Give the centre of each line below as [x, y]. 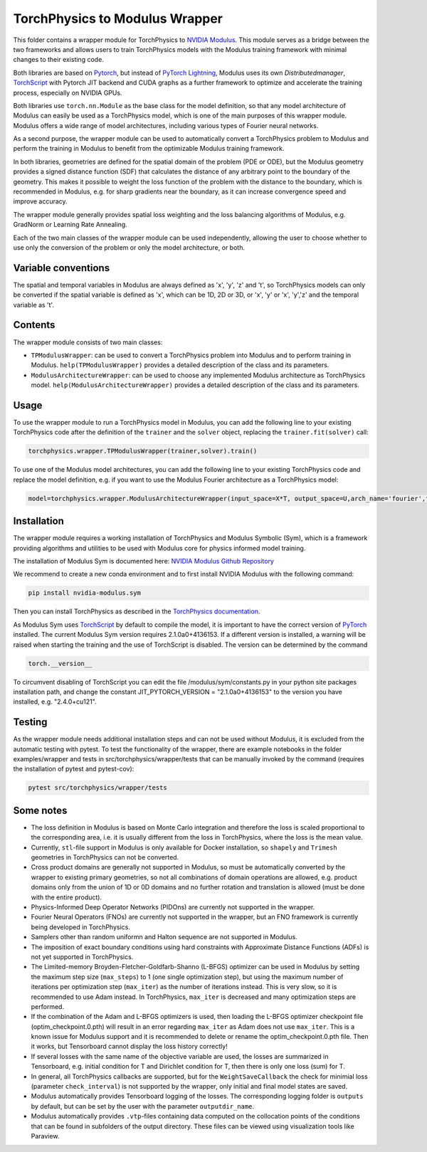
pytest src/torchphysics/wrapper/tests [97, 788]
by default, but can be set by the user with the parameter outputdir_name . [143, 1106]
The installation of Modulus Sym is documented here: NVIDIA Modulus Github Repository [143, 561]
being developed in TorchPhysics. [81, 927]
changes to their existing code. [59, 60]
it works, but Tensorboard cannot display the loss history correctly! [129, 1047]
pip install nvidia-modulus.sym [85, 593]
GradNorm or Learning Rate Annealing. [70, 225]
